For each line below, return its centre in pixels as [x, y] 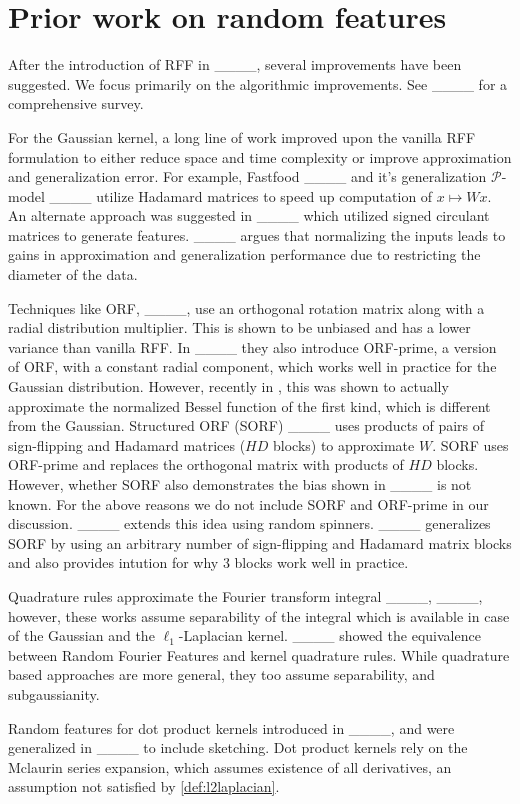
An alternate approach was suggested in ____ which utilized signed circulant [249, 215]
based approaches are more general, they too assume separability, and [221, 674]
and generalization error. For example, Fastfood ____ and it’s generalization [247, 176]
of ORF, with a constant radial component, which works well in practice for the [252, 366]
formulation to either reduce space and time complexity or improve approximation [260, 156]
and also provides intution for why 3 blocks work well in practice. [208, 562]
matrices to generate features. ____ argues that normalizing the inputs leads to [257, 234]
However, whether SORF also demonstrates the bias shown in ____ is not [240, 484]
